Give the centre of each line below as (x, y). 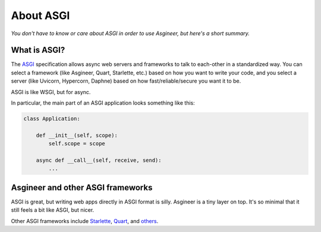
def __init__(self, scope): (77, 135)
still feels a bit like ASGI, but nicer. (53, 210)
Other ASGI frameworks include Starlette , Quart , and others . (85, 221)
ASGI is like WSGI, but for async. (51, 92)
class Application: (52, 119)
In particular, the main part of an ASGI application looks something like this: (103, 103)
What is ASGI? (38, 50)
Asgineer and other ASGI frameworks (82, 187)
